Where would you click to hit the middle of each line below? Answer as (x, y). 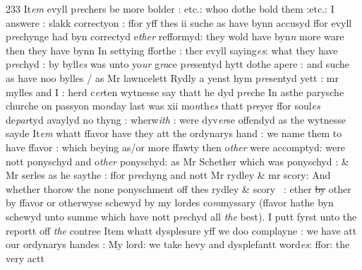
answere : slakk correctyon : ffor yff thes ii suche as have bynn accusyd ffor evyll (179, 22)
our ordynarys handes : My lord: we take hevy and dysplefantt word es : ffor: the (178, 244)
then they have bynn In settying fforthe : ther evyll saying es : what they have (172, 50)
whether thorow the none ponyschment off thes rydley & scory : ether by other (179, 188)
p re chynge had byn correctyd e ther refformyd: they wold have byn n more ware (175, 36)
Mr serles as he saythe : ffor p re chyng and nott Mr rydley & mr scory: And (168, 175)
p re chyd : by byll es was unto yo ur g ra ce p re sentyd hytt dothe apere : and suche (177, 64)
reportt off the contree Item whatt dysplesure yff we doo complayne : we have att (181, 230)
